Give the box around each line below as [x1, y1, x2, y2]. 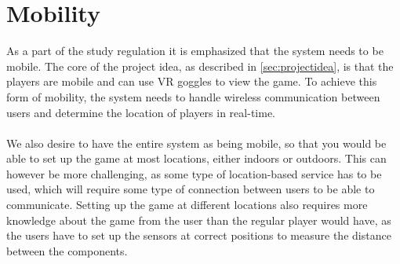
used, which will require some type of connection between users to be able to [6, 181, 375, 197]
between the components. [6, 242, 128, 258]
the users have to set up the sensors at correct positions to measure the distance [6, 227, 391, 244]
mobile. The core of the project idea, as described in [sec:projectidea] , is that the [6, 57, 394, 74]
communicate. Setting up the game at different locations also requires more [6, 196, 368, 213]
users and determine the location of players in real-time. [6, 104, 275, 120]
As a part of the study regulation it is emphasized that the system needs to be [6, 42, 384, 59]
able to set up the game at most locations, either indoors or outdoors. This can [6, 150, 387, 167]
